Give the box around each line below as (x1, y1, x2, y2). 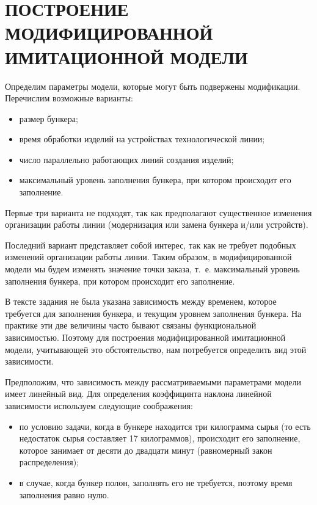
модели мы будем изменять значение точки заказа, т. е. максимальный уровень (5, 263, 300, 275)
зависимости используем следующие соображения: (5, 399, 193, 412)
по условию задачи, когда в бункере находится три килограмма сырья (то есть (19, 420, 311, 432)
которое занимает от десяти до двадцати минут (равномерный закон (19, 443, 272, 456)
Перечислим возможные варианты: (5, 92, 133, 104)
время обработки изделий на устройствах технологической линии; (19, 133, 265, 145)
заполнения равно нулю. (19, 488, 109, 501)
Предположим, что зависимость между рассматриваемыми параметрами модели (5, 375, 302, 388)
